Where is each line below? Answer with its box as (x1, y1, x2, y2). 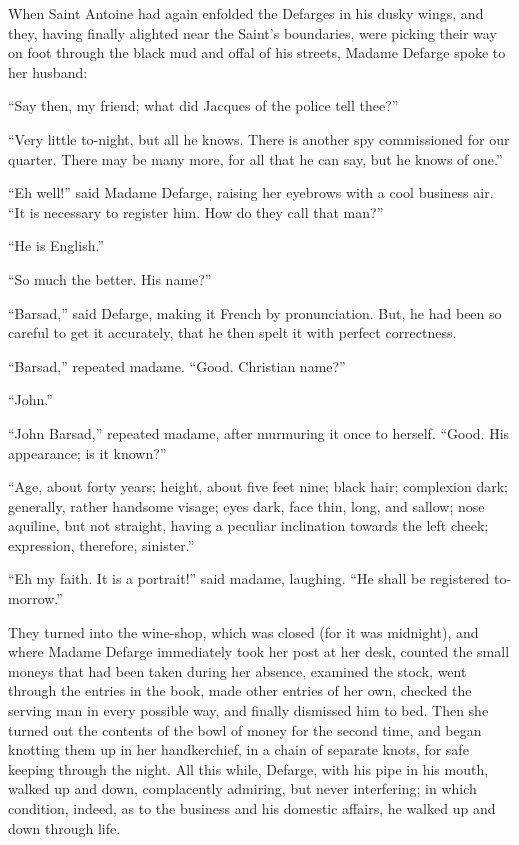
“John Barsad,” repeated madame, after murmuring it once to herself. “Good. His (8, 422, 510, 443)
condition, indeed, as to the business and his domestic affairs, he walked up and (8, 798, 496, 818)
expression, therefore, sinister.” (8, 534, 195, 555)
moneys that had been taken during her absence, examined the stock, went (8, 660, 467, 681)
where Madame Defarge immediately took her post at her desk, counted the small (8, 641, 510, 662)
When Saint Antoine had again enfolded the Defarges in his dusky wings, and (8, 3, 484, 23)
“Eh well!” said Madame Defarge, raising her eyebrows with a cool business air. (8, 182, 494, 203)
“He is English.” (8, 235, 105, 256)
